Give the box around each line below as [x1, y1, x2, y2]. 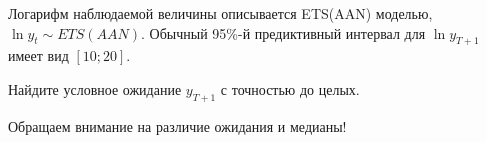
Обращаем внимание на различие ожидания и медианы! [8, 115, 347, 136]
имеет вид [8, 45, 69, 66]
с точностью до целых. [220, 78, 360, 99]
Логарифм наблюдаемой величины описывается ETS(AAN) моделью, [8, 3, 433, 23]
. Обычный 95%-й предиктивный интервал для [141, 22, 426, 43]
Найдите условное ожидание [8, 78, 182, 99]
